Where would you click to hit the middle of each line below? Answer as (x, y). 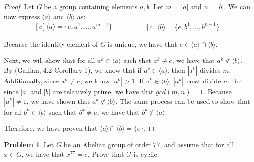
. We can (237, 6)
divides (210, 70)
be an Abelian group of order (107, 144)
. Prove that (106, 154)
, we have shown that (58, 101)
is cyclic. (146, 154)
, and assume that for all (197, 144)
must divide (203, 80)
